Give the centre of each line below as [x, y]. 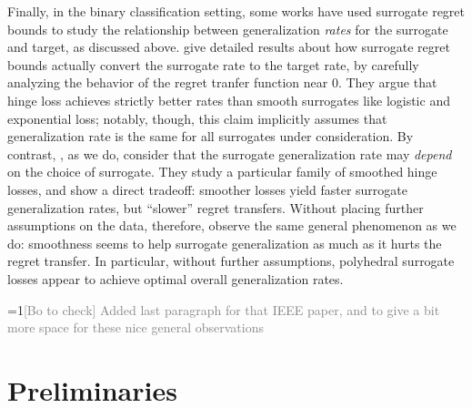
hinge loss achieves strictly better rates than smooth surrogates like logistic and [229, 100]
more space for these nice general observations [136, 327]
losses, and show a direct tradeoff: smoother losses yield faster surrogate [208, 189]
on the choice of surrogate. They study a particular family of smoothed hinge [222, 172]
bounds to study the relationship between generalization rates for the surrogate [228, 29]
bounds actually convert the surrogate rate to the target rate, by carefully [213, 64]
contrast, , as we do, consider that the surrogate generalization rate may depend [230, 153]
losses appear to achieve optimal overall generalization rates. [176, 278]
